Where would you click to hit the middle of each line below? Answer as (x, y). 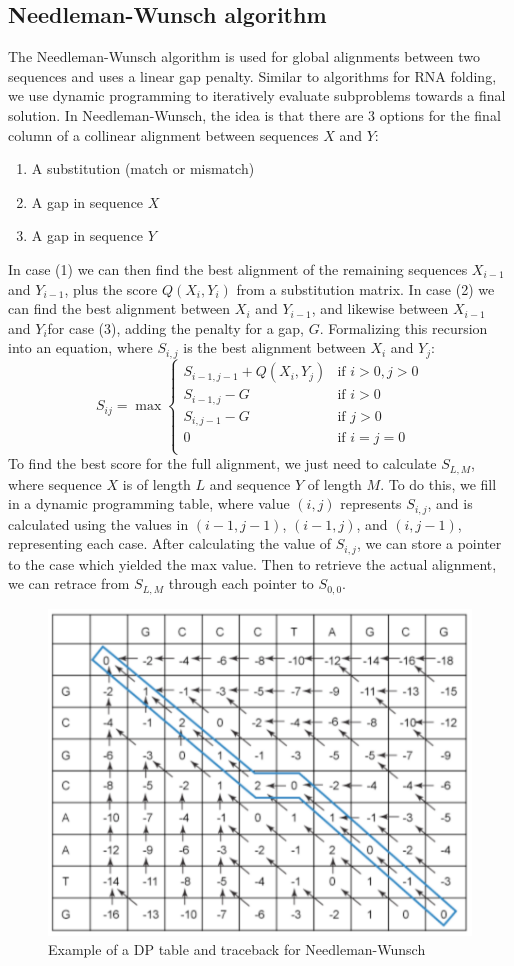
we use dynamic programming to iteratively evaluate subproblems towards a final (257, 95)
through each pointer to (241, 583)
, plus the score (111, 288)
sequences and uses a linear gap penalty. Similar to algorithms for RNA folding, (252, 75)
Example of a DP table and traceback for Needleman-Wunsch (237, 949)
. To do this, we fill (438, 483)
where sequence (55, 483)
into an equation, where (80, 347)
